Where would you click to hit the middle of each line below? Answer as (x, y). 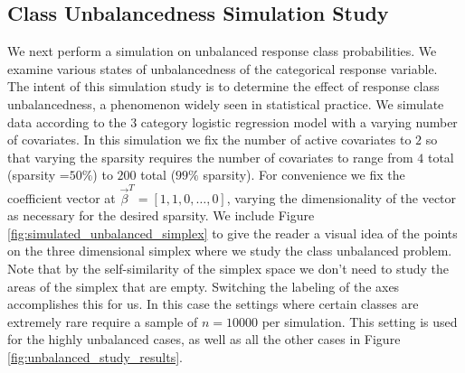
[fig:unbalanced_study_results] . (95, 357)
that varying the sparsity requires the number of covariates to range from (210, 157)
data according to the (67, 121)
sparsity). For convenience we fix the (304, 175)
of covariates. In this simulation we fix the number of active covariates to (209, 140)
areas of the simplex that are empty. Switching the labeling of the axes (204, 286)
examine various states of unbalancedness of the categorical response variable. (223, 68)
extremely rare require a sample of (103, 321)
